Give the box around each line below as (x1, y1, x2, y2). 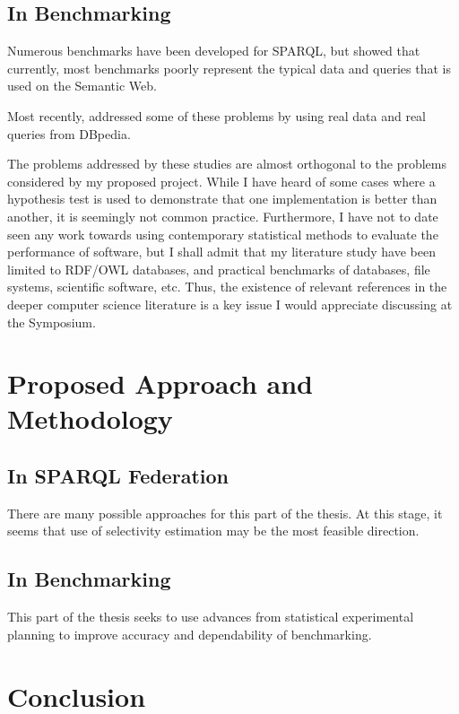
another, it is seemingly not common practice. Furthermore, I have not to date (7, 206, 438, 225)
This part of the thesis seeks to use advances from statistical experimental (7, 607, 414, 626)
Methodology (7, 400, 173, 437)
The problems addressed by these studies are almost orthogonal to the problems (7, 154, 446, 173)
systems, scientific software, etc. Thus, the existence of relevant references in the (7, 277, 447, 296)
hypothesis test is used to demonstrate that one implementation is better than (7, 189, 437, 208)
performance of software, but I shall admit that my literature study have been (7, 242, 436, 261)
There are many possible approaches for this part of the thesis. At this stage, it (7, 503, 443, 522)
